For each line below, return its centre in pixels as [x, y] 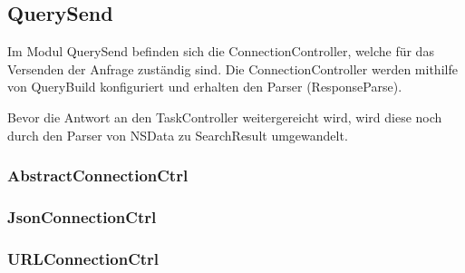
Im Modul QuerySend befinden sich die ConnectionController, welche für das [221, 51]
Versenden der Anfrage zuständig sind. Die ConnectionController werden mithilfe [232, 68]
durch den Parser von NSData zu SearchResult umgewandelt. [178, 135]
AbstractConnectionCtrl [98, 175]
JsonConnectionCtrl [82, 216]
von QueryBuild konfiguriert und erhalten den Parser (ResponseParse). [205, 87]
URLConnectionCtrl [83, 258]
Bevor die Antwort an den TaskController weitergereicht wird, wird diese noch [225, 117]
